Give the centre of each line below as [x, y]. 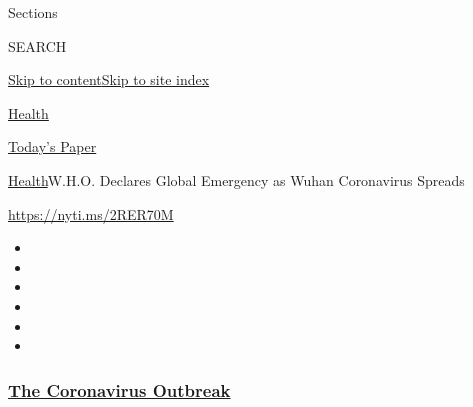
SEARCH [37, 45]
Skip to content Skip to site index [109, 79]
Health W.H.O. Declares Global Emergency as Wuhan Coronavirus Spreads [236, 179]
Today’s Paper [52, 146]
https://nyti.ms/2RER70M [91, 213]
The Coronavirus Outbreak [119, 389]
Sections [33, 12]
